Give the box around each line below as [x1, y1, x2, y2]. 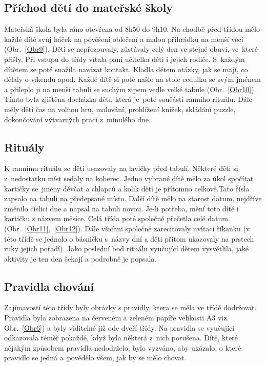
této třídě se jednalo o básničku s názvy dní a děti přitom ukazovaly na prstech [4, 233, 254, 244]
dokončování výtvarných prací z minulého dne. [4, 114, 151, 124]
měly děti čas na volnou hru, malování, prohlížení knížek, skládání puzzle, [4, 103, 236, 114]
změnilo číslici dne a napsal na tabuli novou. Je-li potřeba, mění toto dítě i [4, 203, 239, 213]
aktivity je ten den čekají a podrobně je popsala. [4, 253, 157, 264]
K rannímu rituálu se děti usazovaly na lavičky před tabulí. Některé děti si [4, 163, 238, 174]
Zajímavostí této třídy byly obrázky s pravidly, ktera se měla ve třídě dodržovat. [4, 302, 257, 313]
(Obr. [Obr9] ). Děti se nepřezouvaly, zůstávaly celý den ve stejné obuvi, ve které [4, 44, 258, 54]
